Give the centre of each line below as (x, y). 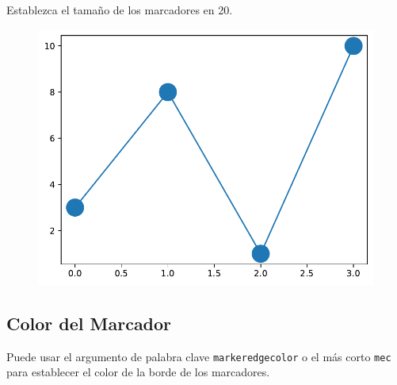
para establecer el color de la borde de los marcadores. (138, 372)
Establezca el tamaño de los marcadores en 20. (120, 10)
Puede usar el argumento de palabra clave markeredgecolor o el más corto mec (199, 356)
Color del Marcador (89, 323)
